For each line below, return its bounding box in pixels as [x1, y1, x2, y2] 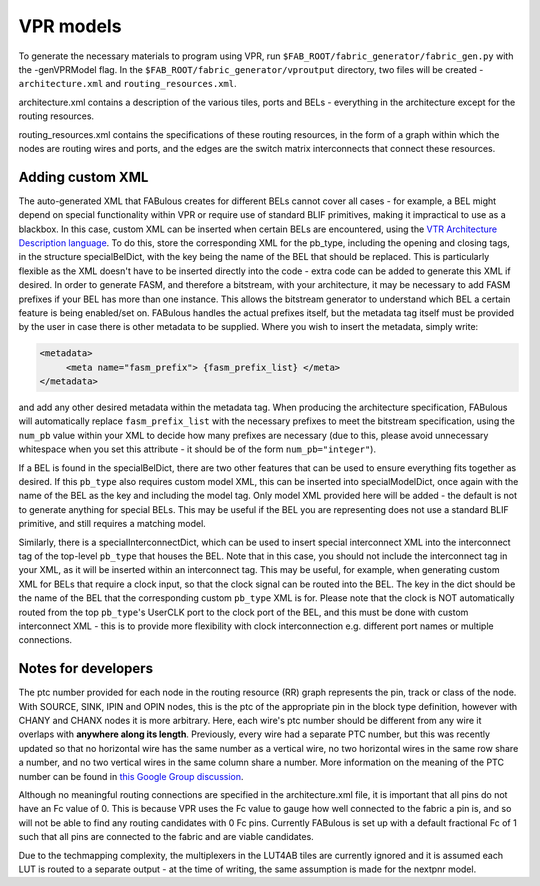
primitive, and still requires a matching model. [18, 518, 207, 530]
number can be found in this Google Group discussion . [18, 770, 244, 782]
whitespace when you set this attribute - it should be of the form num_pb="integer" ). [18, 443, 377, 455]
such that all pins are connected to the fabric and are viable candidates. [18, 831, 314, 843]
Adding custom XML [18, 168, 149, 185]
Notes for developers [18, 660, 154, 677]
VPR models [18, 15, 122, 37]
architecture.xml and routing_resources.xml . [18, 78, 237, 90]
